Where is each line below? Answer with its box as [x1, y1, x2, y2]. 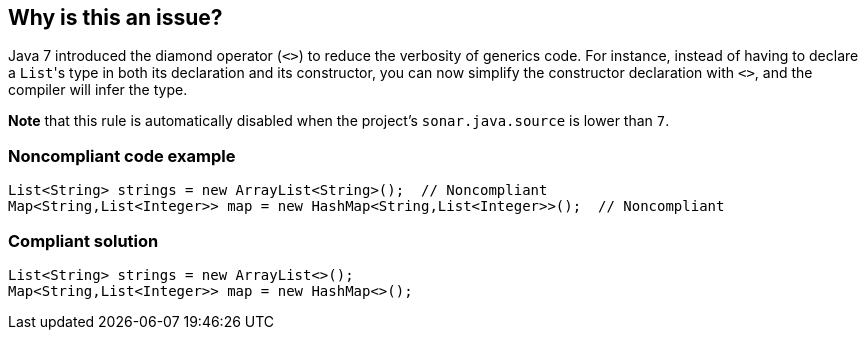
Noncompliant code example [8, 145, 236, 166]
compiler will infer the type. [8, 81, 188, 99]
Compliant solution [8, 230, 159, 251]
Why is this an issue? [8, 5, 223, 30]
